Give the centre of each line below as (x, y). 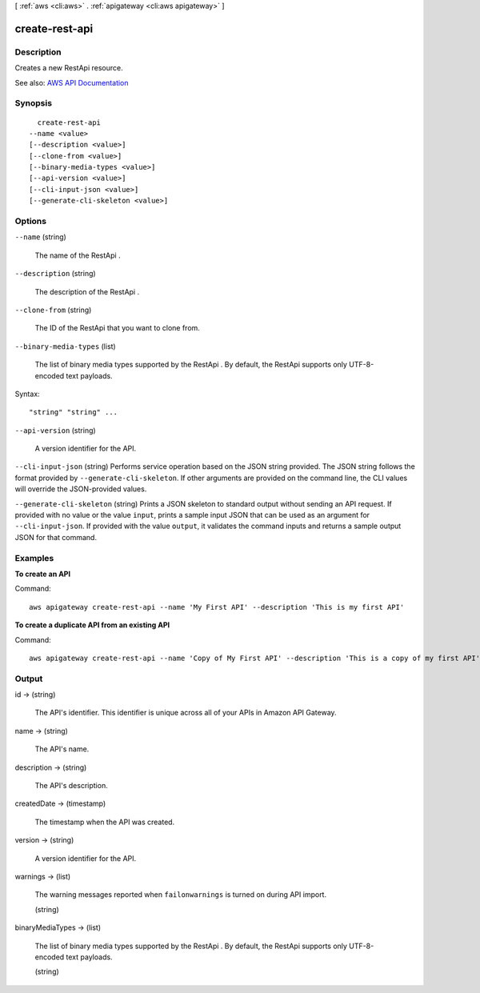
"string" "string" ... (74, 412)
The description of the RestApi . (87, 291)
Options (31, 221)
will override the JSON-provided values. (81, 489)
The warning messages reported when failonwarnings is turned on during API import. (181, 895)
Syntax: (27, 394)
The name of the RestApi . (78, 255)
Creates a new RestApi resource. (69, 68)
